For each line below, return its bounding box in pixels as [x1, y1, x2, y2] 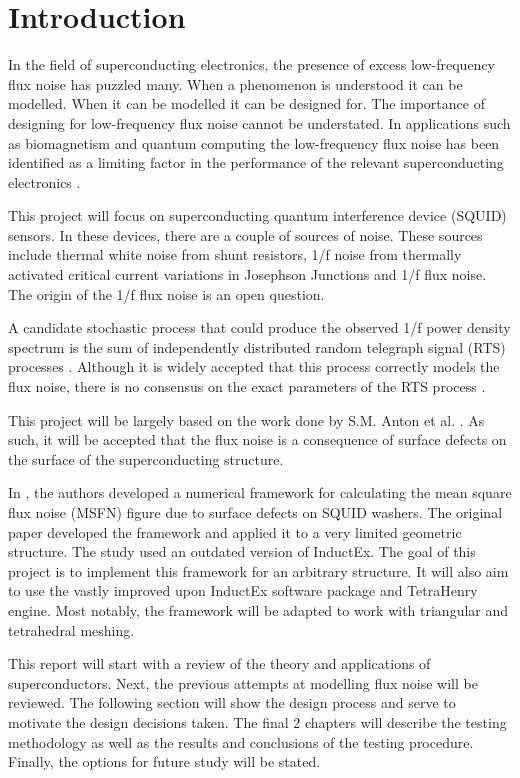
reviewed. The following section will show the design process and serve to [8, 692, 456, 713]
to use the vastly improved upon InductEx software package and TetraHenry [8, 580, 478, 601]
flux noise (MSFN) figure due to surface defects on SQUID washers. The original [8, 502, 503, 522]
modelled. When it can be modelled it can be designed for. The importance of [8, 93, 485, 114]
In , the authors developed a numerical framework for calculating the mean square [8, 482, 512, 503]
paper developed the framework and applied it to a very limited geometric [8, 521, 462, 542]
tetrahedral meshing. [8, 619, 135, 640]
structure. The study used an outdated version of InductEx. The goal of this [8, 541, 476, 562]
